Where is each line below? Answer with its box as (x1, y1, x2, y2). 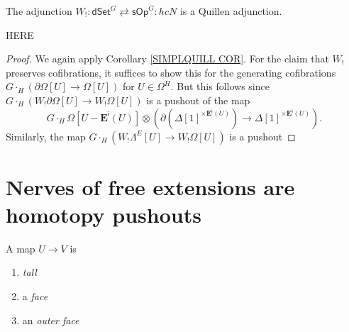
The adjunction (6, 4, 72, 18)
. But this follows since (170, 79, 270, 94)
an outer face (22, 312, 79, 327)
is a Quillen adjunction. (179, 4, 282, 18)
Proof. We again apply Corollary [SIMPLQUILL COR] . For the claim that (6, 51, 329, 66)
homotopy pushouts (6, 199, 201, 228)
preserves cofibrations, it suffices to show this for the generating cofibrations (6, 65, 336, 79)
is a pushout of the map (146, 92, 250, 107)
